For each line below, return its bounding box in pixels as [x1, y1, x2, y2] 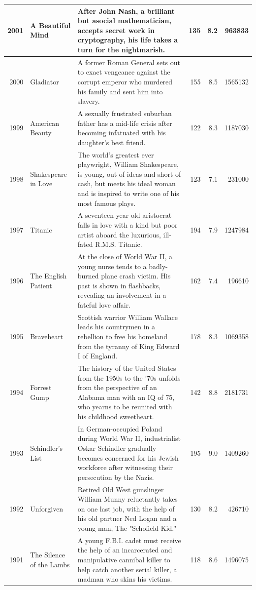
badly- [149, 261, 168, 271]
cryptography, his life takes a [77, 35, 178, 45]
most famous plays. [77, 197, 136, 208]
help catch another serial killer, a [77, 564, 177, 574]
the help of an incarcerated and [77, 545, 172, 555]
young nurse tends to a [77, 261, 147, 271]
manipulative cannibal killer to [77, 554, 170, 565]
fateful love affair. [77, 299, 131, 310]
